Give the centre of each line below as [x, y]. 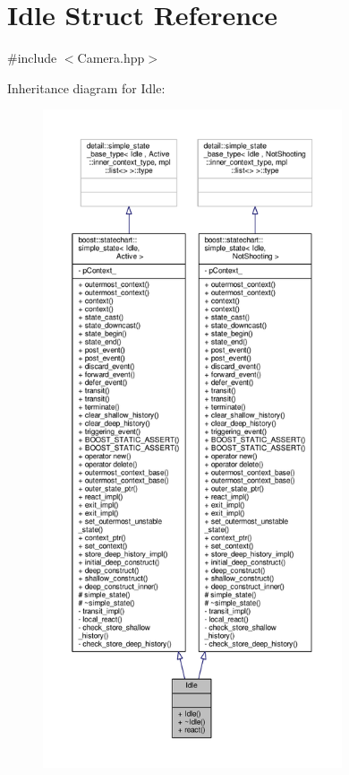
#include [32, 58]
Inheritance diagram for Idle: [86, 87]
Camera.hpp [111, 58]
